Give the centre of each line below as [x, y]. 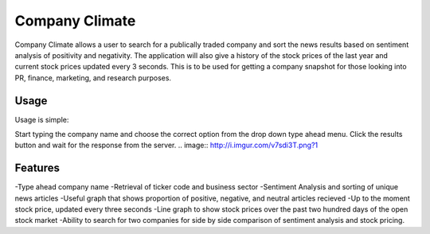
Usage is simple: [42, 119]
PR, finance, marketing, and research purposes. [93, 78]
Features [37, 168]
